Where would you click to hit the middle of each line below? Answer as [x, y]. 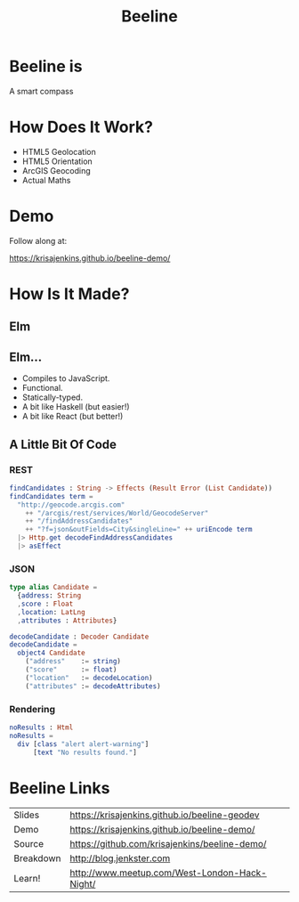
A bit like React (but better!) [73, 417]
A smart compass [41, 91]
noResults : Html [41, 727]
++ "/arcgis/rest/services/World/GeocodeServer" [117, 513]
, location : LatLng [52, 612]
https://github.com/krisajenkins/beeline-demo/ [168, 844]
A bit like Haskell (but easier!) [76, 407]
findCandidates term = [51, 496]
